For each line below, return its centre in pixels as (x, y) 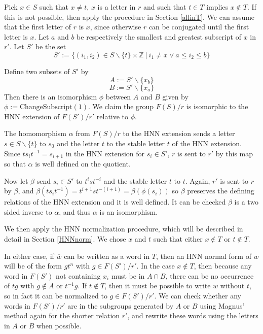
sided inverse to (28, 211)
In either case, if (29, 256)
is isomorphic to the (217, 106)
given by (175, 96)
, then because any (223, 266)
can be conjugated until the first (199, 27)
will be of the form (33, 266)
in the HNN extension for (105, 153)
